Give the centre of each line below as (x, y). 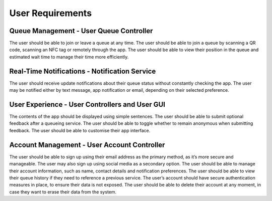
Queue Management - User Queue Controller (81, 31)
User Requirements (51, 13)
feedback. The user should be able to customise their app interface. (80, 130)
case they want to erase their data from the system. (63, 192)
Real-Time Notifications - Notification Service (83, 71)
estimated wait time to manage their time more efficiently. (69, 57)
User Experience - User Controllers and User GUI (87, 105)
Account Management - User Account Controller (87, 145)
